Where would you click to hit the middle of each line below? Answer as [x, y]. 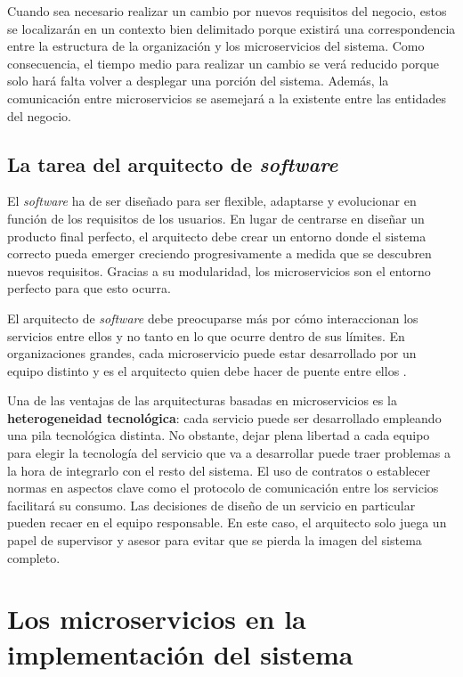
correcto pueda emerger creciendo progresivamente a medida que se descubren [219, 253]
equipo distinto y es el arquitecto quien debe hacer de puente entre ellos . [207, 370]
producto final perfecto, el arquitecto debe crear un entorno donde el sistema [217, 236]
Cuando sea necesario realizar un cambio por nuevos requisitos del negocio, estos [227, 11]
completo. [34, 557]
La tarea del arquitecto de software [173, 163]
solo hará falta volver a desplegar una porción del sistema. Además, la [198, 81]
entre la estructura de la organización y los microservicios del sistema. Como [216, 46]
